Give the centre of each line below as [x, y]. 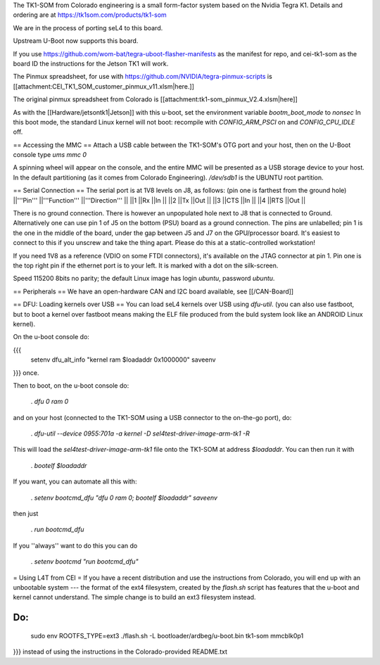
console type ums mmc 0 [50, 155]
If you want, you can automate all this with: [75, 481]
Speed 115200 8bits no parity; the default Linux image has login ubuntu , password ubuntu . [144, 279]
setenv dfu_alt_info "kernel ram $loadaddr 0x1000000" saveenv [123, 360]
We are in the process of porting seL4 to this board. [88, 27]
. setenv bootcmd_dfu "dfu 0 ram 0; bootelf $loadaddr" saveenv [124, 498]
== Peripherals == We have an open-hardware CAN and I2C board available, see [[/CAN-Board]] [153, 291]
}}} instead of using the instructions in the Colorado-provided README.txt [120, 652]
